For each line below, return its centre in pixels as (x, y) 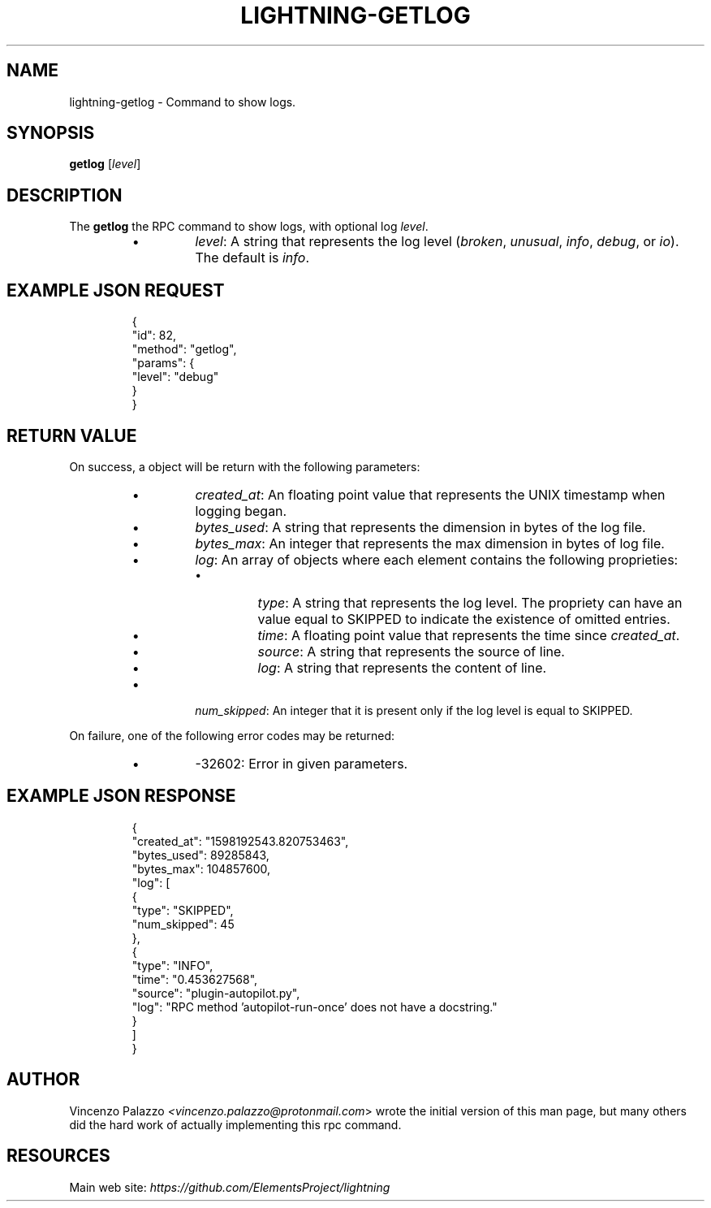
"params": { (163, 363)
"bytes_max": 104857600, (201, 868)
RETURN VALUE (72, 435)
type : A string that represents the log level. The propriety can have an (470, 602)
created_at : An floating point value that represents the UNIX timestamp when (430, 494)
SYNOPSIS (51, 133)
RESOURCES (58, 1156)
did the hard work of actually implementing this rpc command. (235, 1124)
